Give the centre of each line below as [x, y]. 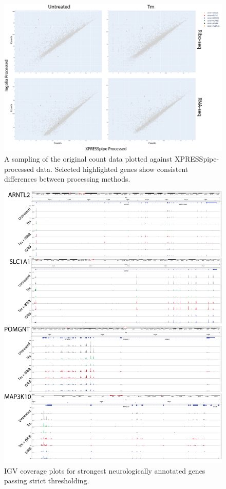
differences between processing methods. [67, 179]
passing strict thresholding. [47, 481]
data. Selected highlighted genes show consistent [112, 169]
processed [19, 169]
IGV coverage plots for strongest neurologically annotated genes [105, 470]
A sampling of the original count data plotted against [88, 158]
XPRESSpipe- [197, 158]
